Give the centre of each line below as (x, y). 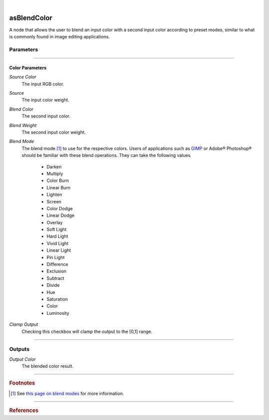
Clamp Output (24, 324)
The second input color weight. (54, 132)
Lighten (54, 195)
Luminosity (58, 313)
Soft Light (57, 230)
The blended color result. (48, 366)
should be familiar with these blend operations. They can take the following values (106, 155)
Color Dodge (60, 208)
